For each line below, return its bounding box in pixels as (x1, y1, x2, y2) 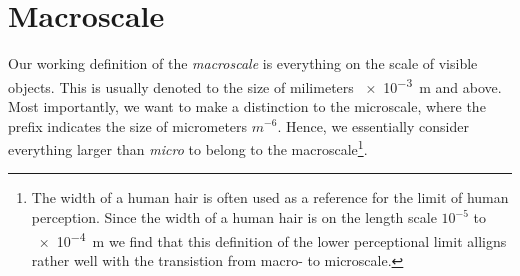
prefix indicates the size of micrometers (8, 115, 248, 136)
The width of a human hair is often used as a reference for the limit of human (31, 187, 509, 208)
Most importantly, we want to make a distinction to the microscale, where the (8, 95, 486, 116)
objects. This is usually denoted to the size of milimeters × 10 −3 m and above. (8, 73, 502, 97)
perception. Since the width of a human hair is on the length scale (31, 207, 437, 227)
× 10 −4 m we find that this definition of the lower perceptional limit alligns (38, 227, 507, 251)
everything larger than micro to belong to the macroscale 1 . (8, 136, 368, 159)
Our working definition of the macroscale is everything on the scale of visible (8, 53, 478, 74)
